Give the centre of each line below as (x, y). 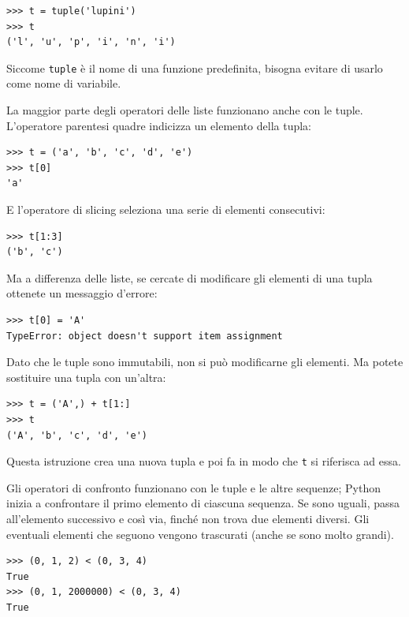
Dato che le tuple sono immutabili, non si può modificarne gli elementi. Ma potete (205, 362)
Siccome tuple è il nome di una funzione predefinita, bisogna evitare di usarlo (195, 67)
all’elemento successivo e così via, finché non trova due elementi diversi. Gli (188, 518)
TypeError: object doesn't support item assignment (145, 336)
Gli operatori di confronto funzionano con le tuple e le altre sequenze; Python (194, 487)
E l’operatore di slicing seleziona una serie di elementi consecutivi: (166, 209)
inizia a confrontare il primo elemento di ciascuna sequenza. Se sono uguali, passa (203, 503)
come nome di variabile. (64, 83)
